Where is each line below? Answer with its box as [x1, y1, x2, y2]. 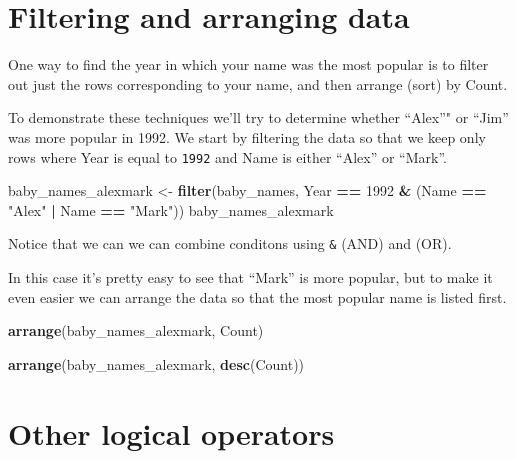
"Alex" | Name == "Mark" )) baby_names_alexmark [8, 199, 334, 220]
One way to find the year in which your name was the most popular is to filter [8, 54, 489, 75]
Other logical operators [8, 412, 335, 453]
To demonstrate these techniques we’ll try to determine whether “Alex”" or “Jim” [8, 107, 509, 128]
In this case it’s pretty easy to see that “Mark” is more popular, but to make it [8, 267, 493, 287]
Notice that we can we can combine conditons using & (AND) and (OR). [8, 233, 452, 254]
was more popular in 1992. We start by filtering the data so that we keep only [8, 126, 486, 147]
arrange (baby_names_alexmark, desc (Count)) [8, 353, 305, 374]
